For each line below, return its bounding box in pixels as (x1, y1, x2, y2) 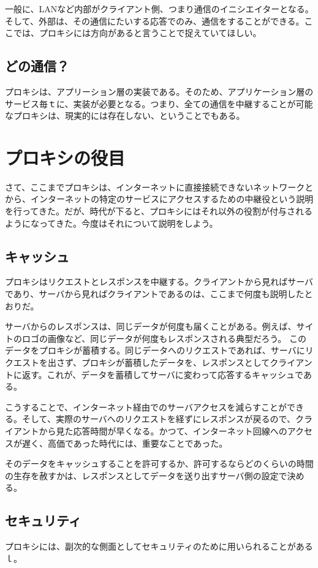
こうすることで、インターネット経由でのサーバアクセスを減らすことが (5, 400, 287, 413)
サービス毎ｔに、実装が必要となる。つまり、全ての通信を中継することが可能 (5, 97, 313, 110)
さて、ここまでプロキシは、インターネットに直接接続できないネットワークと (5, 180, 314, 193)
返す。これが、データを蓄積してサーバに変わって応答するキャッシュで (21, 368, 303, 381)
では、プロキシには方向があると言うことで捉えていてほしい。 (13, 26, 262, 39)
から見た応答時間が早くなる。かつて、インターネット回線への (39, 425, 287, 437)
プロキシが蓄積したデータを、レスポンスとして (81, 356, 270, 369)
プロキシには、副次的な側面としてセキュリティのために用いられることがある (5, 540, 313, 553)
